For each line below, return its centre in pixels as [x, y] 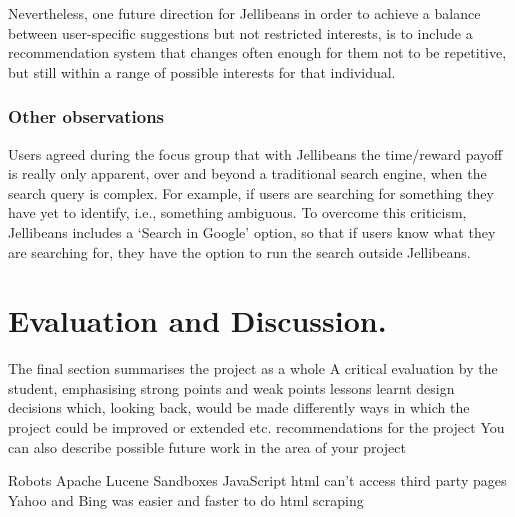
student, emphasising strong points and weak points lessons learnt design [231, 387]
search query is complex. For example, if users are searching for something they [251, 192]
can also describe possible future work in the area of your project [207, 446]
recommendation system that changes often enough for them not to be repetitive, [257, 52]
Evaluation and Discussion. [197, 320]
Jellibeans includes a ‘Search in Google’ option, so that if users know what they [252, 231]
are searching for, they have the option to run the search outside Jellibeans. [239, 251]
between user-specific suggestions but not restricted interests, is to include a [240, 32]
